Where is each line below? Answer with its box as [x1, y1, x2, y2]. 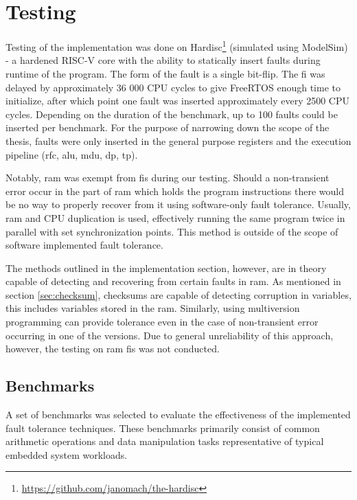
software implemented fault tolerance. [5, 238, 163, 252]
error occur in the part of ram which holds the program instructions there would [5, 183, 344, 198]
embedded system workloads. [5, 447, 128, 462]
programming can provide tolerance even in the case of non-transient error [5, 315, 319, 329]
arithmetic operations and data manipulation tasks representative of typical [5, 434, 324, 448]
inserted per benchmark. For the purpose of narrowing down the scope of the [5, 120, 330, 135]
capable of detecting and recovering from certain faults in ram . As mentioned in [5, 274, 341, 288]
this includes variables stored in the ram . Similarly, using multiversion [5, 301, 300, 315]
